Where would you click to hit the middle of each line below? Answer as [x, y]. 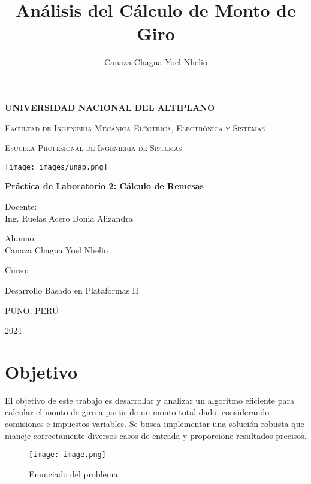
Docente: [21, 206]
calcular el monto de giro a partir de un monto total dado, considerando [137, 412]
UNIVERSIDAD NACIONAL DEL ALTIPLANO [110, 107]
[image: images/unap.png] [56, 167]
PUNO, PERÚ [32, 310]
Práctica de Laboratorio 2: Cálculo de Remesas [104, 186]
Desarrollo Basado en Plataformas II [72, 290]
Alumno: [21, 238]
